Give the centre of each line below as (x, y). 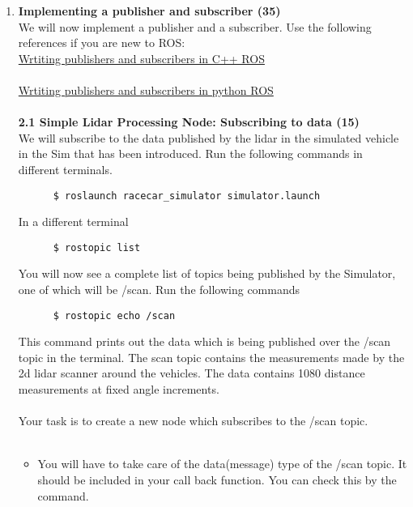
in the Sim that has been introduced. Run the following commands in (190, 153)
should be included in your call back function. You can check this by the (217, 480)
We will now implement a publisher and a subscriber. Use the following (195, 26)
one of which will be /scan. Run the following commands (159, 290)
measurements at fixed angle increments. (119, 389)
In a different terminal (73, 222)
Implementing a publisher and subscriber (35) (149, 11)
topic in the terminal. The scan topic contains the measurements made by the (211, 357)
